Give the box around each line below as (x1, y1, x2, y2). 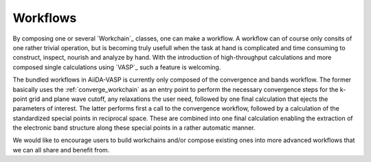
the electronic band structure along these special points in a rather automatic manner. (12, 124, 256, 132)
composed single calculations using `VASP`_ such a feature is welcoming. (12, 62, 221, 71)
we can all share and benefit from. (12, 146, 110, 154)
